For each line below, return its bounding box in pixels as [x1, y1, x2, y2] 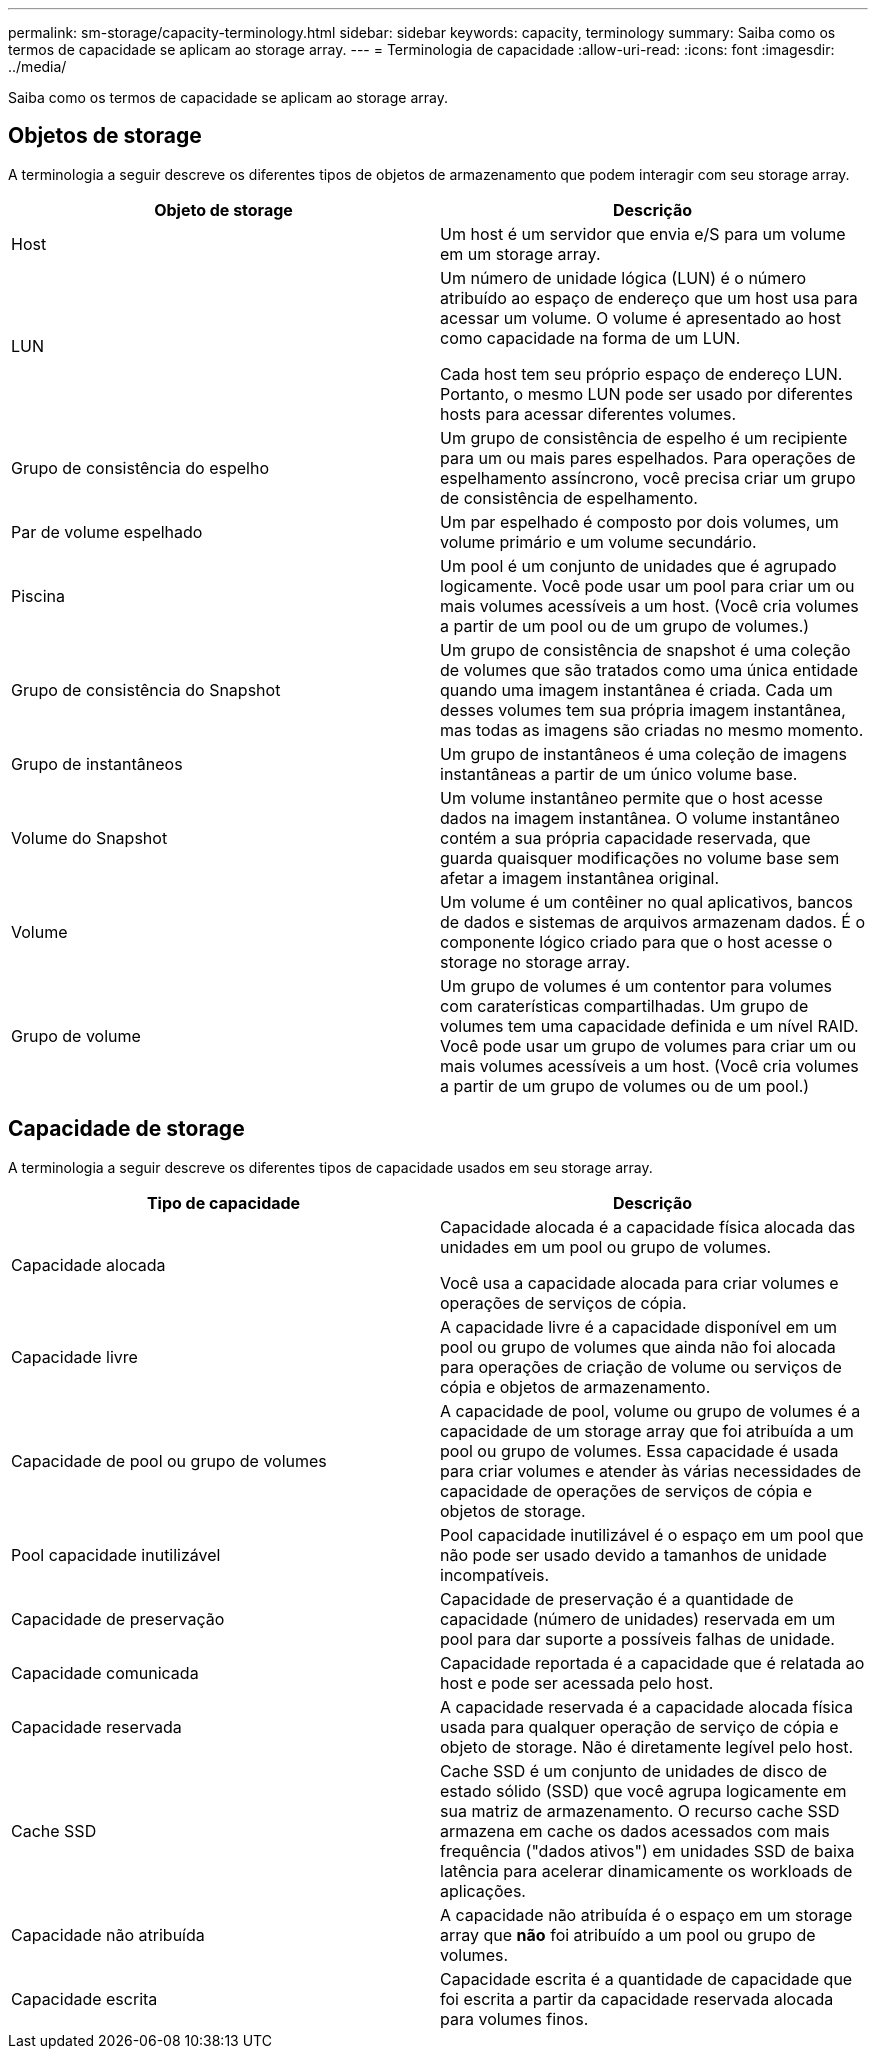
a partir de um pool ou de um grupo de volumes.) [440, 615, 810, 636]
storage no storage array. [440, 951, 631, 972]
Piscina [11, 585, 65, 606]
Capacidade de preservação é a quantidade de [440, 1588, 794, 1609]
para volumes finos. [440, 2008, 589, 2029]
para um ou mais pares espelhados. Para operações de [440, 447, 856, 468]
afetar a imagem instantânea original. [440, 867, 720, 888]
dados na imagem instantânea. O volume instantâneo [440, 807, 840, 828]
